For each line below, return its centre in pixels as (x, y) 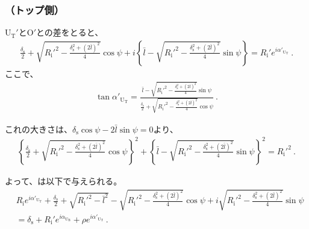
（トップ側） (35, 9)
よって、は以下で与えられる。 (64, 181)
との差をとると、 (70, 32)
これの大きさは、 (39, 129)
